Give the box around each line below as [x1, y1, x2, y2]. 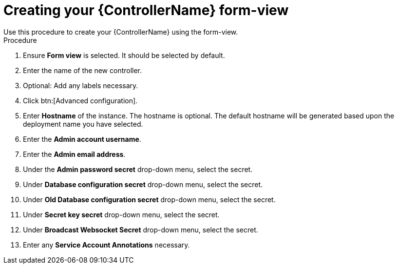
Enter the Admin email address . [23, 150, 126, 158]
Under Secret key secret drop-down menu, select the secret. [23, 210, 220, 219]
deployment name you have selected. [23, 119, 143, 128]
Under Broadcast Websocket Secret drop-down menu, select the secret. [23, 225, 258, 234]
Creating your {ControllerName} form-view [3, 2, 289, 19]
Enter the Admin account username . [23, 134, 141, 143]
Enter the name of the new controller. [23, 66, 142, 75]
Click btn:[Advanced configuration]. [23, 96, 138, 105]
